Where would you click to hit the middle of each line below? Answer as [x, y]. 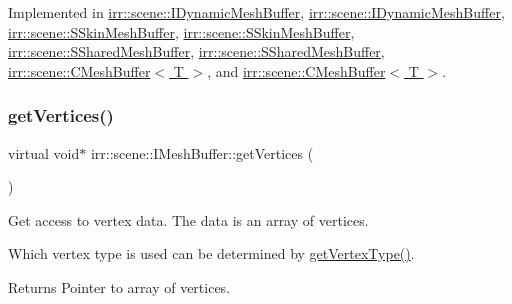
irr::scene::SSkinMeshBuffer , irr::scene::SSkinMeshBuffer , [181, 31]
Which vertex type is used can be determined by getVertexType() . [211, 253]
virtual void [44, 152]
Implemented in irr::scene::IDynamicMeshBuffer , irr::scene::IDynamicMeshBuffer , [256, 12]
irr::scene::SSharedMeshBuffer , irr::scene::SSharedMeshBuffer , [196, 51]
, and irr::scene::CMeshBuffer [296, 70]
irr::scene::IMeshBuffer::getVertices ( [202, 152]
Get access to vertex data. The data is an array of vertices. [188, 219]
